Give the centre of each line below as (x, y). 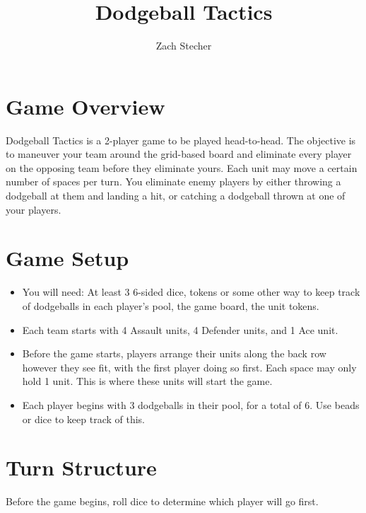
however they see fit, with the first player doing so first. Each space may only (189, 367)
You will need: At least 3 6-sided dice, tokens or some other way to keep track (191, 292)
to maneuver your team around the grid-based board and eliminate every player (179, 154)
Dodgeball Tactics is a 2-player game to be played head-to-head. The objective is (181, 140)
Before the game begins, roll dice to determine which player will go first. (162, 501)
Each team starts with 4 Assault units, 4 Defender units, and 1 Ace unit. (180, 329)
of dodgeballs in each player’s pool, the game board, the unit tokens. (171, 305)
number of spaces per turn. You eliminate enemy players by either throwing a (173, 181)
